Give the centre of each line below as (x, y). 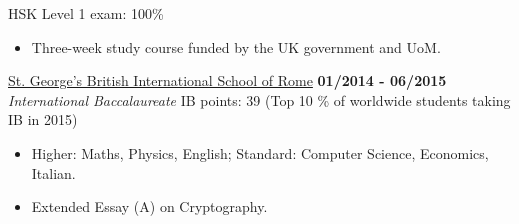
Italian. (53, 172)
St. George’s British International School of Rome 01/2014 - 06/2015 (227, 80)
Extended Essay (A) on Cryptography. (149, 206)
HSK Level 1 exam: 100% (86, 13)
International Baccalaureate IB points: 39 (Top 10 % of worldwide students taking (259, 99)
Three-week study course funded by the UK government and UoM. (236, 46)
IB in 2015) (43, 119)
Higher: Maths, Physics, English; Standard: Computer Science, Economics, (260, 152)
